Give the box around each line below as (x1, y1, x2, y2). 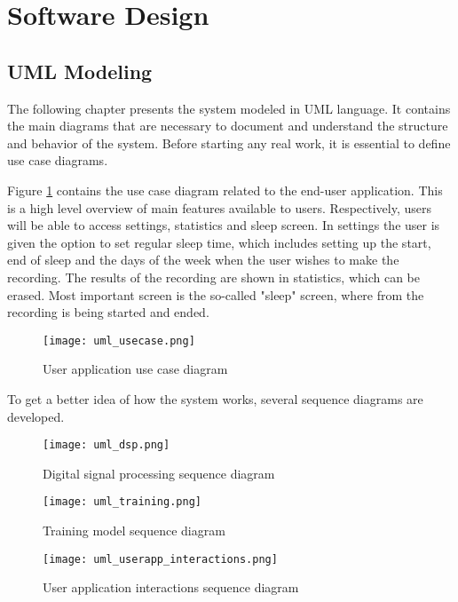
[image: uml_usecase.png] (43, 334, 195, 347)
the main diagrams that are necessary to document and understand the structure (7, 116, 448, 135)
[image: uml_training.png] (43, 495, 201, 509)
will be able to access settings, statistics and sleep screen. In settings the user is (7, 216, 440, 234)
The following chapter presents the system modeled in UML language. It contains (7, 99, 451, 117)
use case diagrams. (7, 151, 108, 170)
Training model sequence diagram (43, 521, 225, 540)
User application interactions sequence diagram (43, 578, 299, 597)
